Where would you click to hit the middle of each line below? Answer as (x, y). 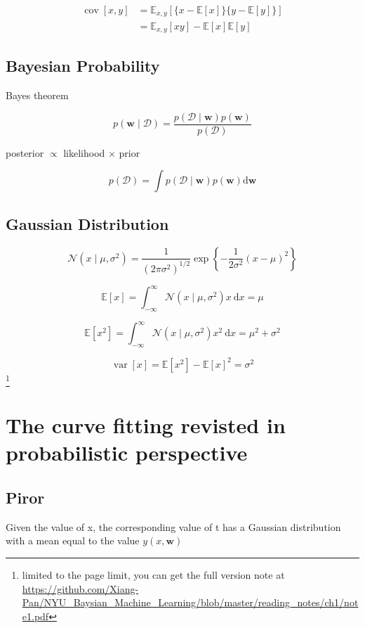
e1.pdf (35, 616)
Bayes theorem (37, 95)
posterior (25, 152)
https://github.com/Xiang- (80, 588)
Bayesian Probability (83, 66)
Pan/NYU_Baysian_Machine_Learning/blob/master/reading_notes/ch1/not (190, 602)
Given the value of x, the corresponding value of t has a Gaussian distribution (173, 526)
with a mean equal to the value (73, 540)
